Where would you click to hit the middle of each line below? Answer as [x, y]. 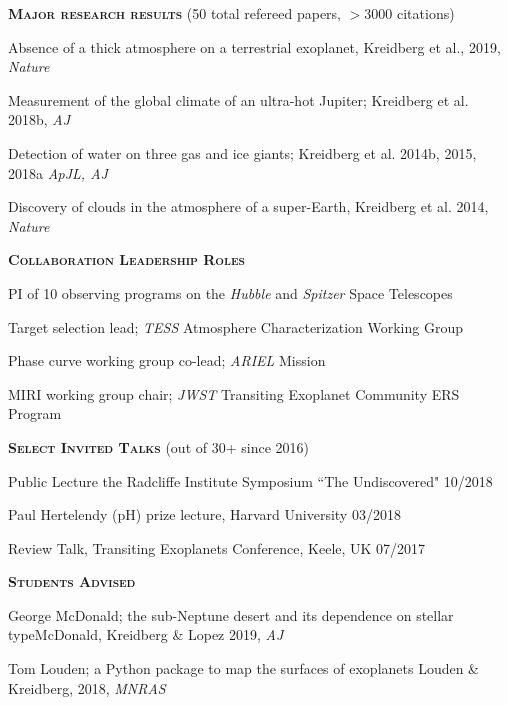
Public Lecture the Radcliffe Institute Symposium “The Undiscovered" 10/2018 [250, 480]
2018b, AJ [39, 119]
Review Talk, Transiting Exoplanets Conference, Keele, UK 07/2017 [217, 547]
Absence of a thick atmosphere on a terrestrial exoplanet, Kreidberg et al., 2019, [254, 46]
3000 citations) [409, 13]
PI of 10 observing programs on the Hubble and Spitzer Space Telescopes [230, 292]
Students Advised [72, 581]
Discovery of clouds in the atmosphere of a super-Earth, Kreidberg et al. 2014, [248, 206]
